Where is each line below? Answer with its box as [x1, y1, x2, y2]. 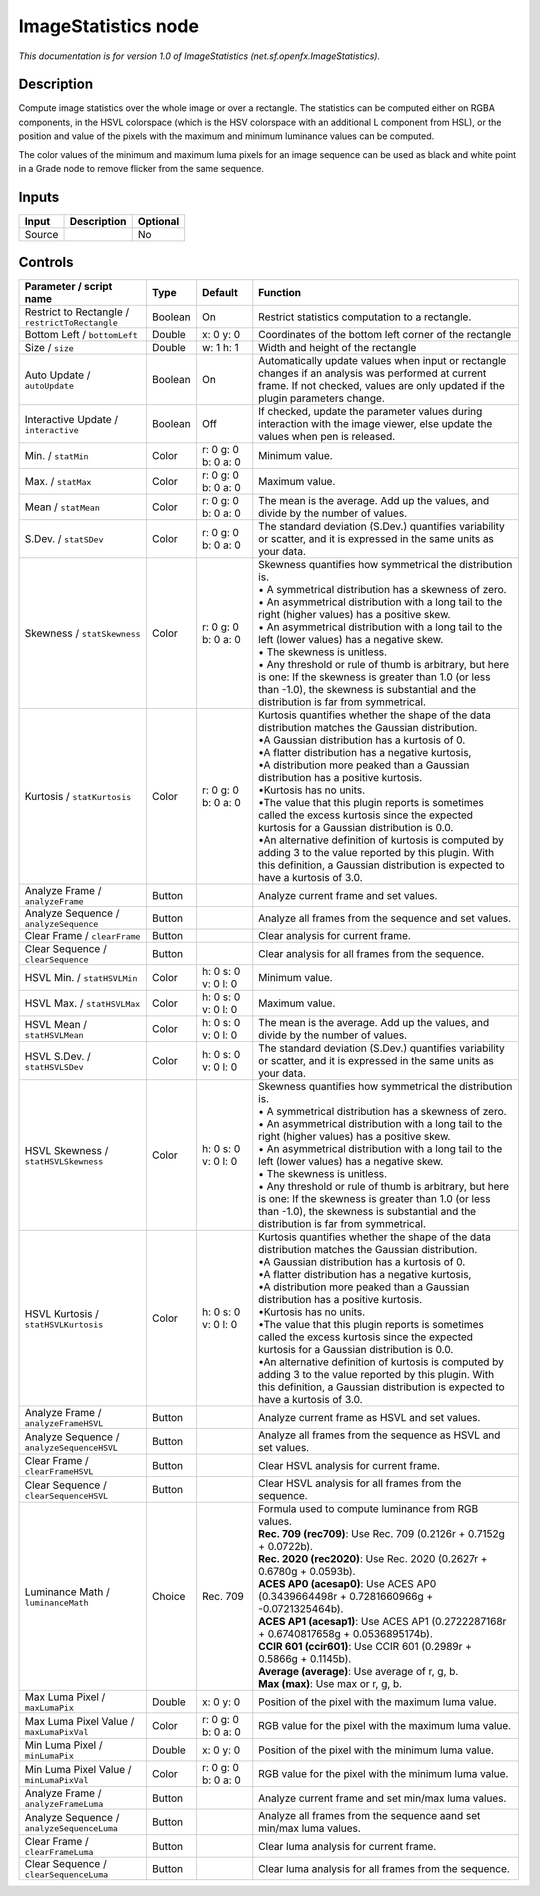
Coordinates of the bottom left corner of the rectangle [258, 328, 512, 342]
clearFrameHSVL [24, 1466, 94, 1477]
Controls [18, 254, 74, 271]
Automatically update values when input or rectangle [258, 354, 507, 368]
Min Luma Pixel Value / [24, 1762, 132, 1776]
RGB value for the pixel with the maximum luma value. [258, 1719, 512, 1733]
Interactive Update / [24, 412, 119, 426]
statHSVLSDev [24, 1061, 84, 1072]
